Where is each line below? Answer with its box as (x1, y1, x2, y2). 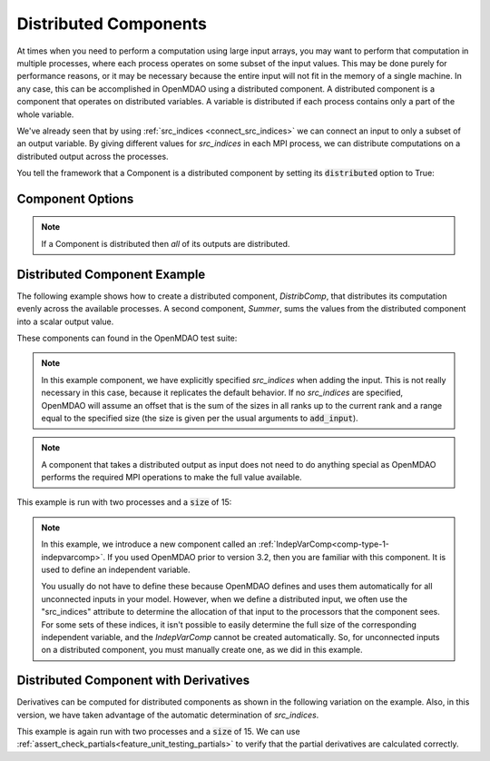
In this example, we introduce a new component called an (41, 539, 257, 549)
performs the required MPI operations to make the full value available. (41, 472, 303, 483)
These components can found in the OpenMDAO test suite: (16, 332, 238, 343)
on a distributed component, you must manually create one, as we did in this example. (41, 645, 363, 656)
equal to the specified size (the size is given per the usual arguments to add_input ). (41, 412, 358, 423)
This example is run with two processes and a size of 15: (16, 497, 232, 508)
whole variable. (16, 109, 74, 120)
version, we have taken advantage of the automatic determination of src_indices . (16, 709, 319, 720)
